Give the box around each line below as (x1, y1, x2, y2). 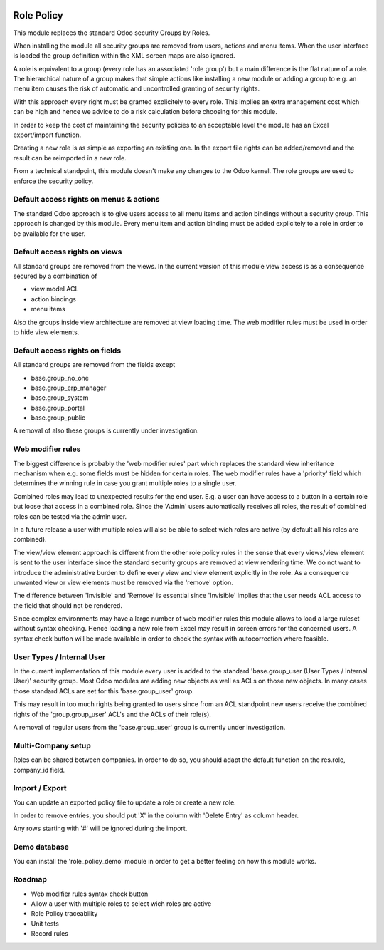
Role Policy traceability (31, 909, 98, 918)
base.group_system (31, 393, 89, 402)
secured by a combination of (13, 272, 97, 281)
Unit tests (31, 919, 60, 928)
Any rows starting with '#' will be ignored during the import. (13, 824, 188, 833)
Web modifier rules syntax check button (31, 889, 149, 898)
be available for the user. (13, 229, 86, 238)
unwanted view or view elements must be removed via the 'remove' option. (13, 578, 234, 587)
